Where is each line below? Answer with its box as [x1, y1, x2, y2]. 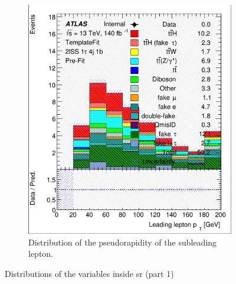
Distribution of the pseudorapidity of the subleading [28, 235, 217, 248]
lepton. [28, 247, 54, 260]
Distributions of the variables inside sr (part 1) [5, 267, 174, 279]
